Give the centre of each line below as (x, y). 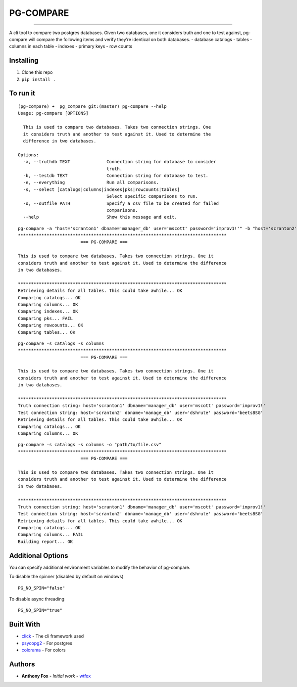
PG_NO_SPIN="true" (40, 610)
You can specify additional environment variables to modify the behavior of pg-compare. (100, 567)
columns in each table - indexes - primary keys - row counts (71, 46)
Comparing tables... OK (47, 332)
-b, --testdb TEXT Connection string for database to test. (116, 175)
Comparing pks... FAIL (46, 318)
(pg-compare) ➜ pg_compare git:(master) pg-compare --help (92, 107)
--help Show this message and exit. (100, 217)
